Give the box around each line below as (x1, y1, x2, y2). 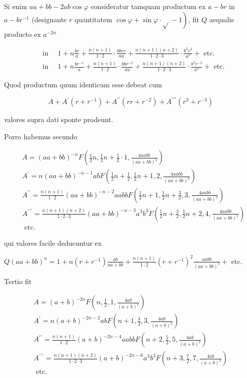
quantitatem (74, 14, 112, 24)
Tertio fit (4, 276, 32, 286)
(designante (31, 14, 67, 24)
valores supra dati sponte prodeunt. (4, 114, 113, 125)
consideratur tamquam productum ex (91, 1, 206, 11)
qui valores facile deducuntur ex (4, 237, 102, 248)
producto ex (4, 28, 41, 39)
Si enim (4, 1, 27, 11)
